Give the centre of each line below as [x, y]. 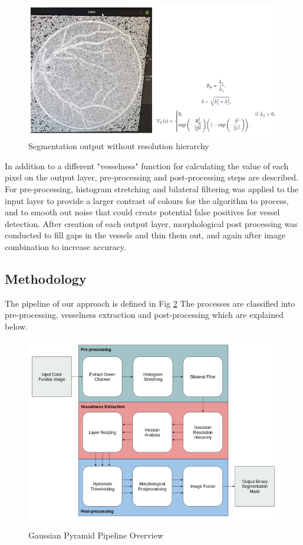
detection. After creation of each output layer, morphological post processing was [151, 223]
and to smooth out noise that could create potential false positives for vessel [142, 212]
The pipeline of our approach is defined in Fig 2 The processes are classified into [150, 303]
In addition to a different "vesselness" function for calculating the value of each [147, 165]
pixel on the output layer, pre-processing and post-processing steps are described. [151, 177]
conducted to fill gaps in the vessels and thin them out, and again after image [145, 235]
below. [16, 326]
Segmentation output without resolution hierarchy [119, 146]
